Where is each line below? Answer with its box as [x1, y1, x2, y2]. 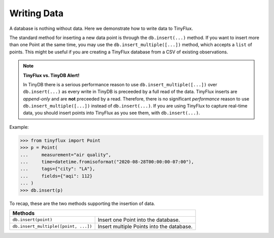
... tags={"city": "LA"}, [20, 166, 95, 172]
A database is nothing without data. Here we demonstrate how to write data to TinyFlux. [9, 25, 193, 31]
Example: [9, 124, 29, 130]
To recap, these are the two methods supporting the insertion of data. [9, 200, 155, 207]
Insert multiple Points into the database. [97, 223, 193, 230]
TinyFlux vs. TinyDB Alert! [23, 72, 80, 78]
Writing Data [9, 8, 63, 19]
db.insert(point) [12, 217, 53, 223]
